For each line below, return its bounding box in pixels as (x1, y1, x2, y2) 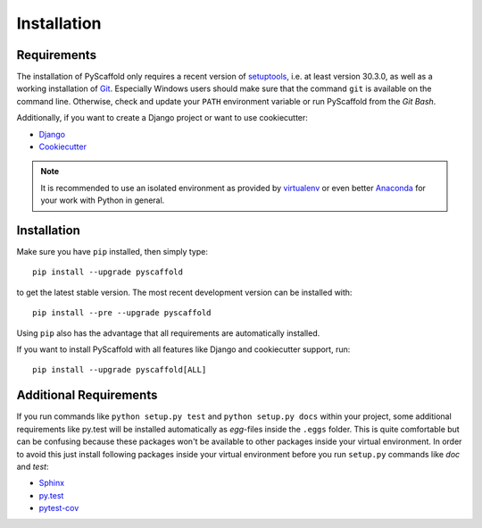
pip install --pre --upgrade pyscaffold (32, 308, 212, 318)
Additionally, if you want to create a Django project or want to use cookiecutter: (16, 113, 308, 123)
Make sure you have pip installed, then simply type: (16, 247, 209, 257)
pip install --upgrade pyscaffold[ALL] (32, 365, 207, 375)
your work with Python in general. (40, 195, 165, 205)
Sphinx (38, 478, 65, 489)
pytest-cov (38, 503, 79, 514)
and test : (16, 461, 49, 472)
